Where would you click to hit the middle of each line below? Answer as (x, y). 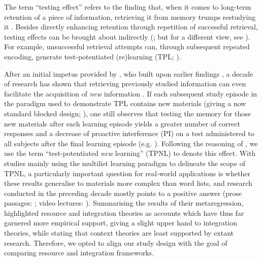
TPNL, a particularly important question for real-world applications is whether (127, 173)
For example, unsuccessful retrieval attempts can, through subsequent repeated (127, 46)
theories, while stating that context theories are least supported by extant (119, 233)
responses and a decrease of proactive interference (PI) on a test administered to (129, 133)
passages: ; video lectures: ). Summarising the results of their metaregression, (124, 203)
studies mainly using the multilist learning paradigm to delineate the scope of (125, 163)
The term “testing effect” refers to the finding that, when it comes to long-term (128, 7)
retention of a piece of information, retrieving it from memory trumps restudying (130, 17)
